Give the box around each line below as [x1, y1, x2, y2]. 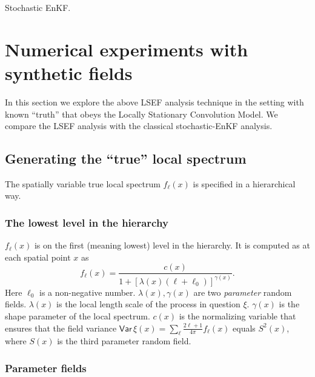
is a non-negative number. [39, 285, 136, 298]
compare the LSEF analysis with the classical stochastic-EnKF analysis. [5, 119, 273, 132]
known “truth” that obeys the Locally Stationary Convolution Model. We [5, 107, 278, 120]
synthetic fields [5, 60, 133, 85]
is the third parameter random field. [57, 335, 191, 347]
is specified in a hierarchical [193, 177, 296, 190]
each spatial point [5, 250, 71, 263]
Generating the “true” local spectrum [5, 149, 247, 168]
